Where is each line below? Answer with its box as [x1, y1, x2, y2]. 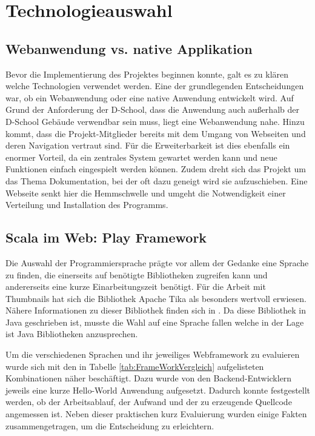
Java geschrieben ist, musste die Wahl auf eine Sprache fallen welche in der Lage [5, 315, 304, 328]
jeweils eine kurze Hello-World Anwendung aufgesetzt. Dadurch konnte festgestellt [5, 383, 311, 396]
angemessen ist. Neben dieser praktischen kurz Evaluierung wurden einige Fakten [5, 407, 307, 420]
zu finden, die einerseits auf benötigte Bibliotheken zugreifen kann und [5, 268, 268, 281]
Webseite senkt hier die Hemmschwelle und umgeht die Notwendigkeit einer [5, 186, 286, 199]
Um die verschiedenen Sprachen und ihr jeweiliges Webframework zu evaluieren [5, 348, 300, 361]
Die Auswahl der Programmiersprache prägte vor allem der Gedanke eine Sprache [5, 256, 309, 269]
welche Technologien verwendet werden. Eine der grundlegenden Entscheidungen [5, 79, 304, 92]
